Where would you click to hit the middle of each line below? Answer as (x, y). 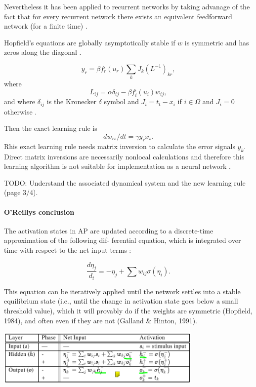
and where (20, 101)
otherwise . (21, 111)
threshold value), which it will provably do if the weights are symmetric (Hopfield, (128, 310)
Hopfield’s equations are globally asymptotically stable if (90, 42)
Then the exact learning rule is (51, 128)
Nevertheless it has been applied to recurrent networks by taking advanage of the (127, 6)
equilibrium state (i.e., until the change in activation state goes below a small (121, 301)
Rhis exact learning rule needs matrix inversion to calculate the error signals (120, 146)
